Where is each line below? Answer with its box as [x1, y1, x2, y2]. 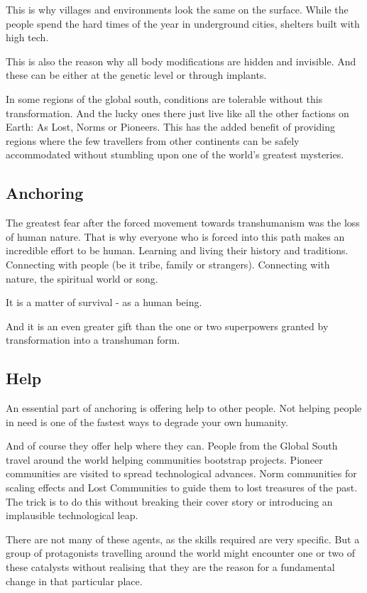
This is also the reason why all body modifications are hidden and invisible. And [6, 53, 356, 68]
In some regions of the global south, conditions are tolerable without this [6, 91, 323, 106]
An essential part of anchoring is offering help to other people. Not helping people [6, 401, 362, 415]
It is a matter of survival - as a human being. [6, 295, 202, 310]
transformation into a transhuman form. [6, 332, 180, 347]
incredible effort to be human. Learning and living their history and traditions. [6, 243, 349, 258]
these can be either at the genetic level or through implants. [6, 67, 267, 82]
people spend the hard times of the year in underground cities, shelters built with [6, 16, 360, 31]
